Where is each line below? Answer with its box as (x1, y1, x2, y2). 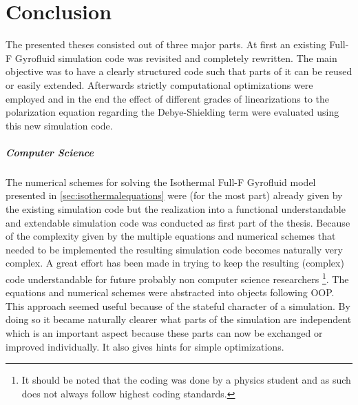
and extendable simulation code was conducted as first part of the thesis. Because (6, 215, 350, 229)
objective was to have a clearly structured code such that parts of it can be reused (6, 64, 352, 79)
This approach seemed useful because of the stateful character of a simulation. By (6, 298, 350, 313)
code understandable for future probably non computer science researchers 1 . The (6, 270, 349, 286)
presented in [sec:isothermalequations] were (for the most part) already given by (6, 188, 343, 202)
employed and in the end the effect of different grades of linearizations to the (6, 91, 330, 105)
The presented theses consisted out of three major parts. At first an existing (6, 37, 326, 52)
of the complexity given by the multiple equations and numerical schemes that (6, 229, 336, 243)
